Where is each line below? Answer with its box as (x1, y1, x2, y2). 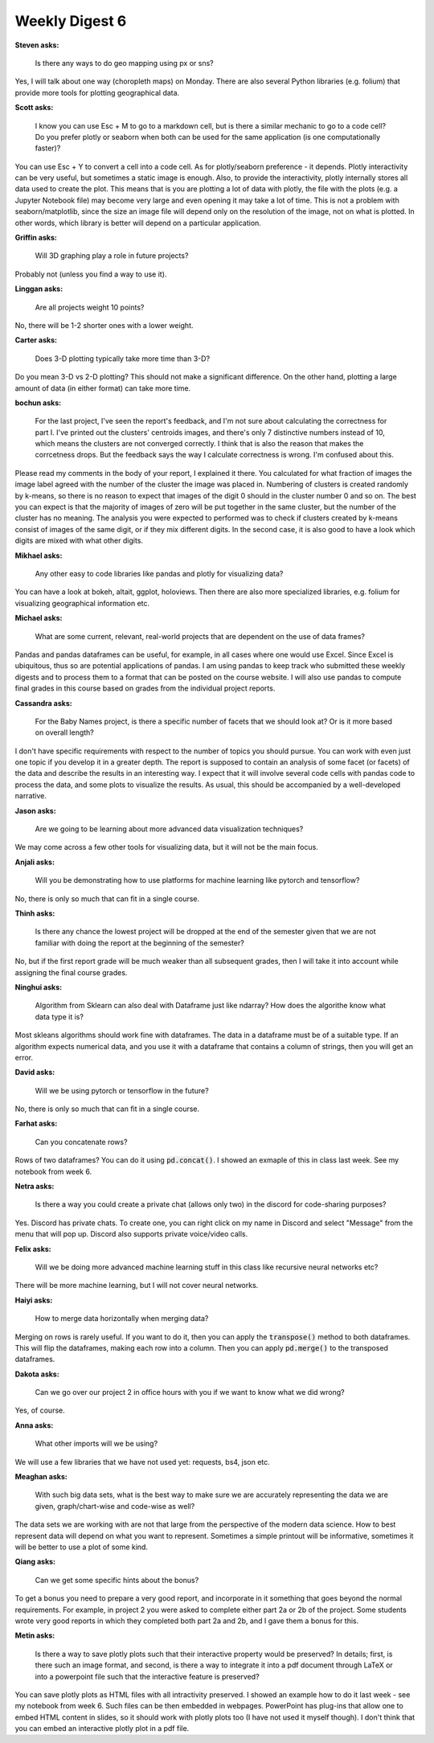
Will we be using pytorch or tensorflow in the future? (35, 1085, 209, 1095)
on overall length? (35, 728, 94, 737)
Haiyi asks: (14, 1295, 53, 1305)
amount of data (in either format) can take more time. (14, 383, 191, 393)
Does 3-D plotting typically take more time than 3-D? (35, 354, 211, 363)
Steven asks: (14, 40, 59, 50)
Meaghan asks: (14, 1472, 68, 1482)
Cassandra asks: (14, 698, 72, 707)
